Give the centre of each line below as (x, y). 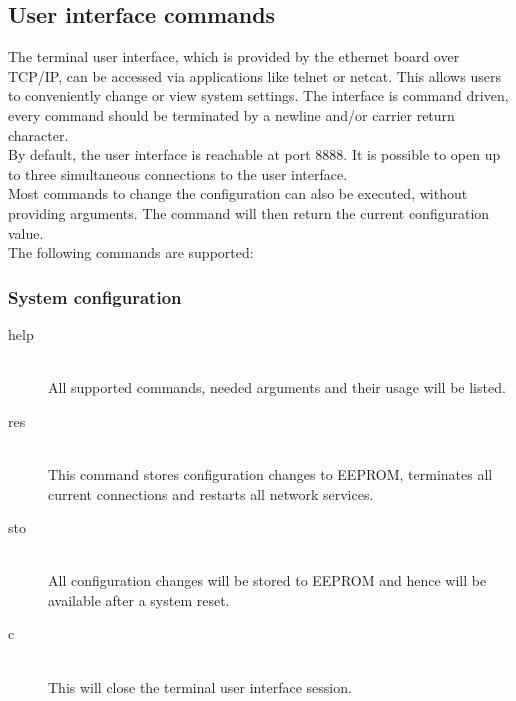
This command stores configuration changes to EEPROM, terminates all (270, 473)
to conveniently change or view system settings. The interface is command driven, (258, 95)
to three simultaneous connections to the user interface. (178, 173)
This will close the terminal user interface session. (200, 686)
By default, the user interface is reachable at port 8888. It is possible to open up (254, 154)
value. (26, 232)
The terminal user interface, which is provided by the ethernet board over (234, 56)
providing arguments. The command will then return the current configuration (249, 212)
